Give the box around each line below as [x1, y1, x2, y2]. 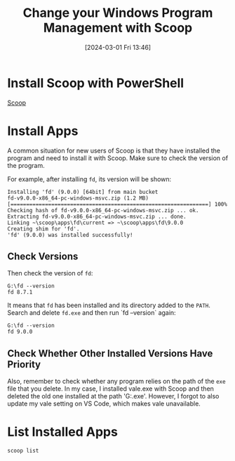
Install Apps [7, 123, 79, 138]
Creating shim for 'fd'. [7, 225, 80, 233]
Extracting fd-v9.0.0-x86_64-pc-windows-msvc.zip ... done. [7, 213, 187, 220]
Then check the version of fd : [7, 269, 93, 278]
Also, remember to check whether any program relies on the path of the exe [7, 377, 226, 386]
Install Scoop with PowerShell [7, 75, 184, 91]
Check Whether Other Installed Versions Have [7, 347, 213, 359]
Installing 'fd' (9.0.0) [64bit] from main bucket [7, 188, 159, 195]
